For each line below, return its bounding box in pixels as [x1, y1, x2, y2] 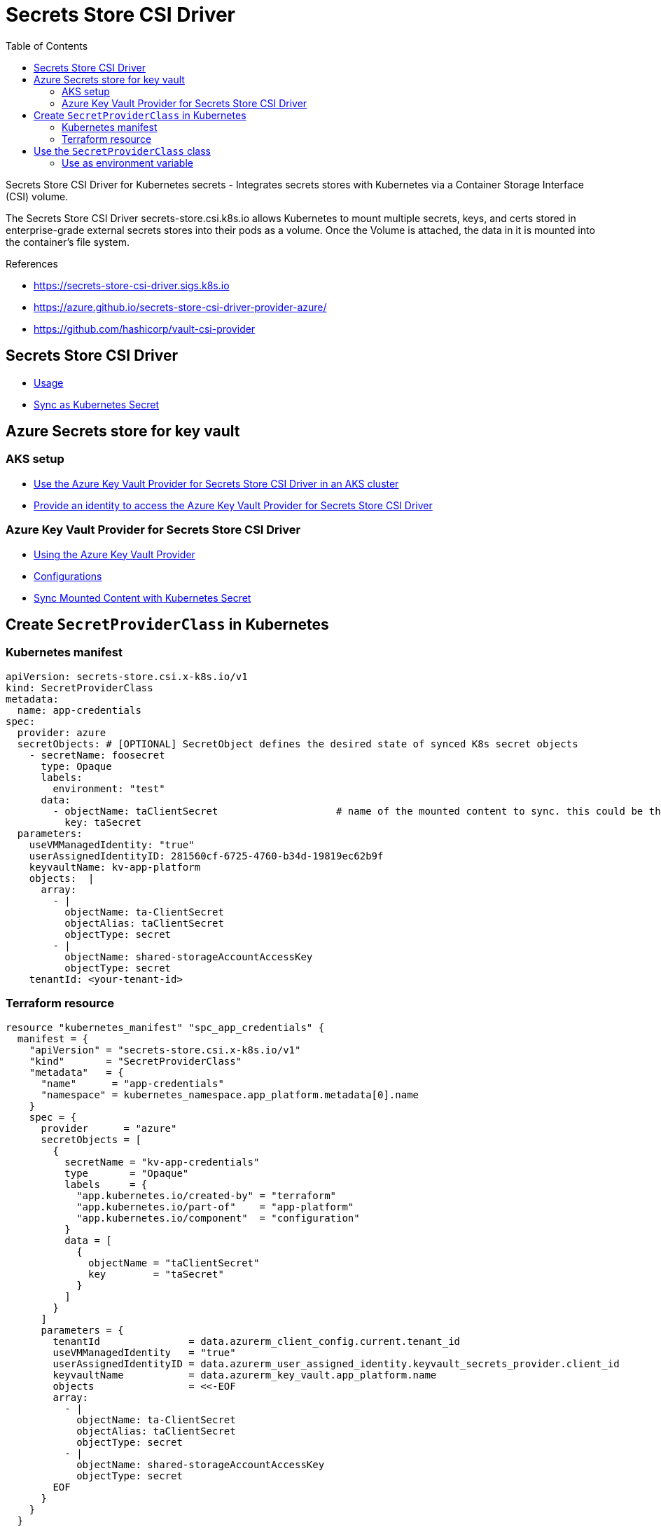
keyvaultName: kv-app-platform [29, 861, 201, 873]
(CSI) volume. [6, 190, 69, 202]
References [6, 257, 58, 270]
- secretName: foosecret [29, 749, 165, 761]
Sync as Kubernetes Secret [34, 398, 159, 410]
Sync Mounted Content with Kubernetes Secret [34, 591, 251, 604]
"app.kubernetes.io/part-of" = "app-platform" [76, 1201, 354, 1212]
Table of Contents [6, 39, 88, 52]
